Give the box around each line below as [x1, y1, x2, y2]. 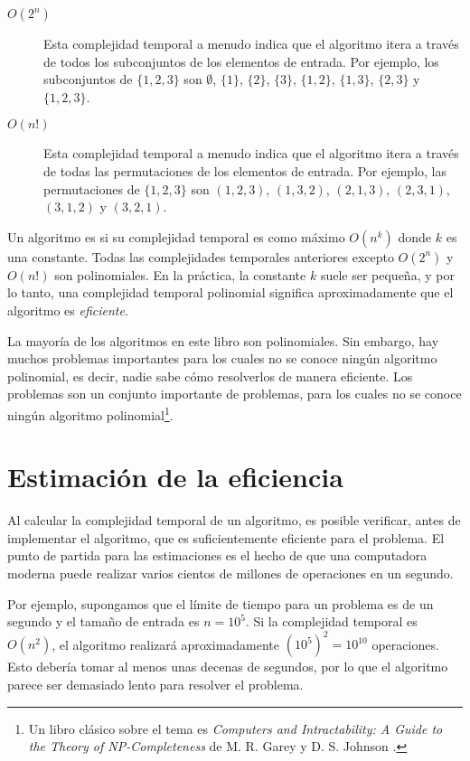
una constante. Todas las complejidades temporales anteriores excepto [7, 247, 394, 266]
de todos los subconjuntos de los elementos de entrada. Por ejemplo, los [43, 52, 439, 70]
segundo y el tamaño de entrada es [7, 612, 200, 631]
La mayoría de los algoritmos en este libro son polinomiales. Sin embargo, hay [7, 331, 439, 350]
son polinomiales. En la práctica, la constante [54, 265, 306, 284]
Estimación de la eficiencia [7, 458, 343, 495]
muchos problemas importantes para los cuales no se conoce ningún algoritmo [7, 349, 437, 368]
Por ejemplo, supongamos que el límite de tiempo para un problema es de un [7, 594, 434, 613]
